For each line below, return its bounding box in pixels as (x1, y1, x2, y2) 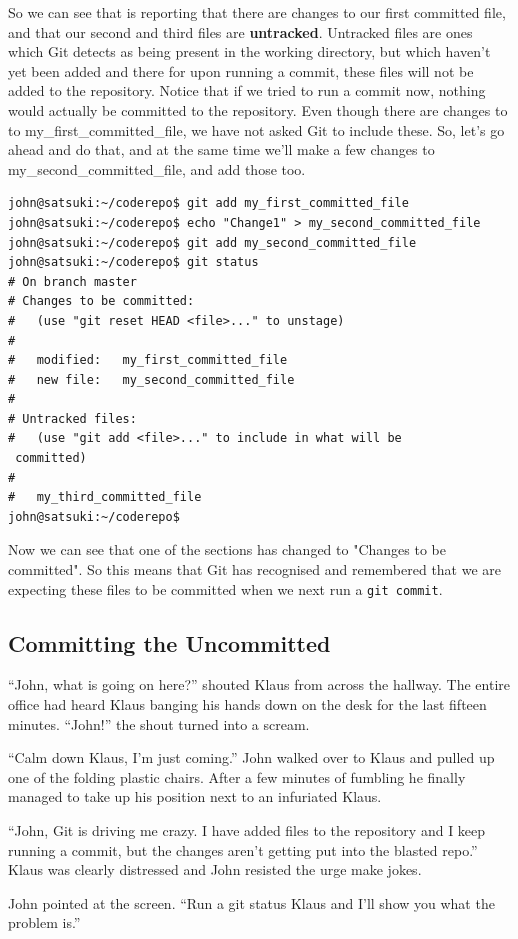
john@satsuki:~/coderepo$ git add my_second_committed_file (8, 235, 417, 250)
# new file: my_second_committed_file (8, 372, 295, 387)
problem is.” (8, 912, 81, 933)
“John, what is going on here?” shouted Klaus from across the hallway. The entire (8, 674, 510, 695)
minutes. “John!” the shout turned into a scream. (8, 713, 310, 734)
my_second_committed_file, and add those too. (8, 158, 306, 179)
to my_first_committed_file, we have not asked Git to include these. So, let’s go (8, 119, 505, 140)
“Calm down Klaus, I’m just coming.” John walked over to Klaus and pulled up (8, 747, 495, 768)
